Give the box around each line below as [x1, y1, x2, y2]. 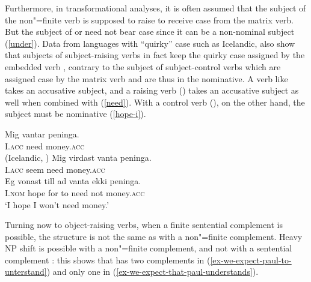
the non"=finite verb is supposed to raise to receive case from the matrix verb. [5, 13, 294, 26]
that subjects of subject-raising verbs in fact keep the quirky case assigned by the [5, 49, 305, 61]
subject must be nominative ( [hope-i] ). [5, 107, 146, 120]
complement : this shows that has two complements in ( [5, 253, 211, 266]
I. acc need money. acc [5, 139, 85, 152]
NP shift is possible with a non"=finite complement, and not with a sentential [5, 242, 292, 254]
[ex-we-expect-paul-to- [210, 253, 292, 266]
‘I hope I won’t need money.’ [5, 198, 109, 211]
